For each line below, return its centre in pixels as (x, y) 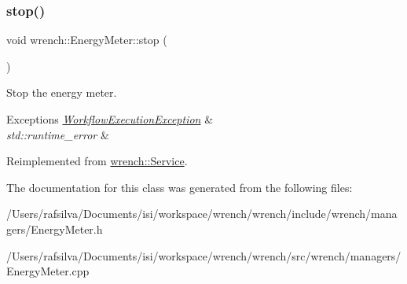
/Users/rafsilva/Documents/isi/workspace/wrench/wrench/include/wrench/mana (202, 214)
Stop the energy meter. (62, 92)
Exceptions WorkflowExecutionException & (110, 119)
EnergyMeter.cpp (48, 271)
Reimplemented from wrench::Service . (97, 161)
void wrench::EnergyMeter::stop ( (87, 40)
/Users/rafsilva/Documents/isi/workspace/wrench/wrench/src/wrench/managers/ (204, 255)
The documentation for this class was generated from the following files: (180, 187)
